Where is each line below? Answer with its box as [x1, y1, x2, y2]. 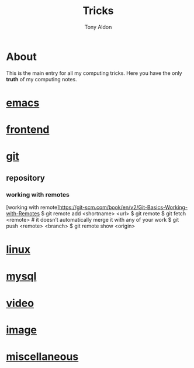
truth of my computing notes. [6, 75, 77, 82]
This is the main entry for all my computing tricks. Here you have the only [6, 69, 182, 77]
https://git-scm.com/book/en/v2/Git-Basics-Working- [59, 204, 188, 211]
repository [6, 173, 46, 183]
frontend [6, 123, 50, 136]
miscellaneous [6, 350, 79, 363]
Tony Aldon [84, 23, 112, 30]
